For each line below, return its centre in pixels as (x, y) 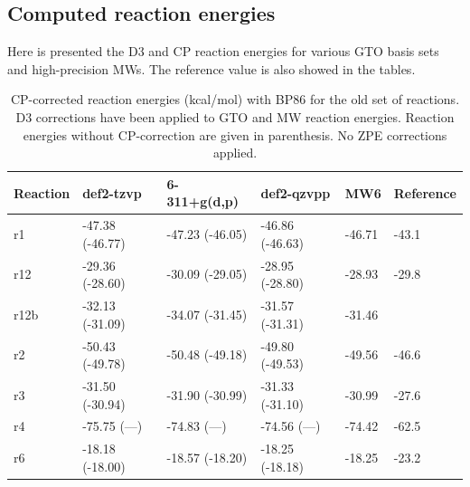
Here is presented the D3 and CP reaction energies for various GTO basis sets (223, 51)
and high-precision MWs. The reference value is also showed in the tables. (211, 68)
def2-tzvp (112, 192)
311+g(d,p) (203, 201)
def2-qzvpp (296, 192)
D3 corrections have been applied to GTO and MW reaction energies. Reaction (235, 116)
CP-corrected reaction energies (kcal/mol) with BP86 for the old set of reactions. (235, 99)
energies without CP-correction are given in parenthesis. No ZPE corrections (235, 134)
